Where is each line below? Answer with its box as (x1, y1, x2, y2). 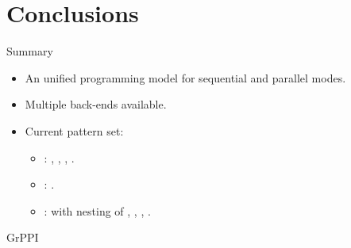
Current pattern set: (25, 122, 124, 139)
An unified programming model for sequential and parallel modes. (25, 69, 346, 86)
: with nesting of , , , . (44, 202, 151, 219)
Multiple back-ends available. (25, 96, 167, 113)
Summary (6, 43, 53, 59)
